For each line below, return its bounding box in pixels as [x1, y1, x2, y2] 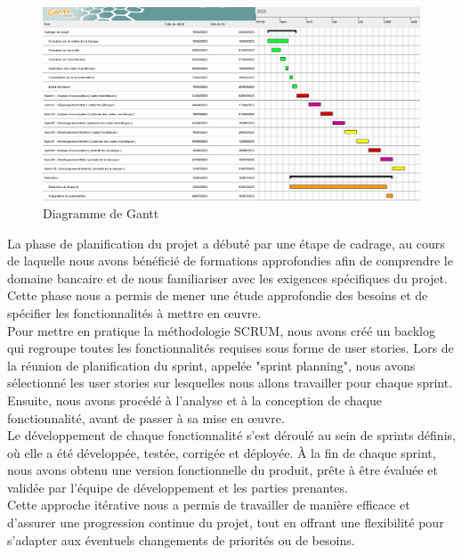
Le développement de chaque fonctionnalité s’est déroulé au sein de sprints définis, [7, 426, 456, 445]
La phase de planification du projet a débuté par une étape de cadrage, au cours [7, 233, 445, 252]
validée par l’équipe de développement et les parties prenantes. [7, 477, 348, 496]
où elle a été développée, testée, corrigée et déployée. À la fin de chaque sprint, [7, 443, 436, 461]
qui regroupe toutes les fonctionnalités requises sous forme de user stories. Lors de [7, 339, 454, 357]
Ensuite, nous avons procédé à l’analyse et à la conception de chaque [7, 390, 382, 409]
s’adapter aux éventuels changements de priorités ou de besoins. [7, 530, 355, 549]
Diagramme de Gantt [43, 203, 159, 222]
